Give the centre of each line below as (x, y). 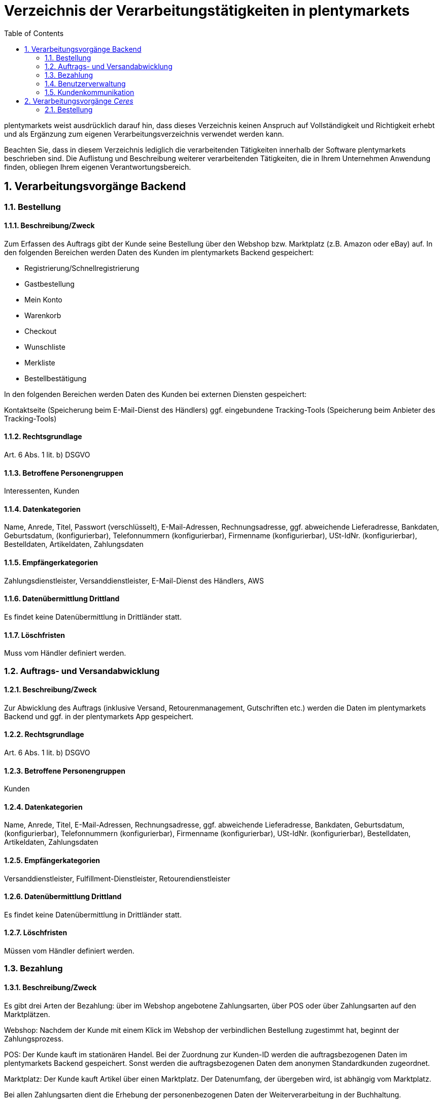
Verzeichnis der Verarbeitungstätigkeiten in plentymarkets (207, 11)
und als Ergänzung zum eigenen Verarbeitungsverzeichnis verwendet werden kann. (144, 134)
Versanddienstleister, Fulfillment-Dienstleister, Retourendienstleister (117, 878)
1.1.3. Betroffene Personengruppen (64, 473)
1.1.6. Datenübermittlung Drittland (62, 599)
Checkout (41, 331)
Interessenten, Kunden (42, 491)
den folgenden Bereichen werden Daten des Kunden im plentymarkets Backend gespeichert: (159, 252)
